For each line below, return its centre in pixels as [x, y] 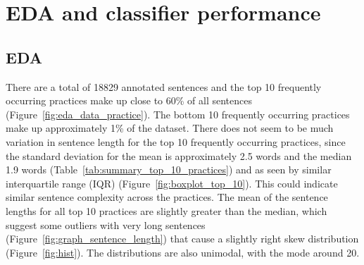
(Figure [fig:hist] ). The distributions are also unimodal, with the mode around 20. [183, 252]
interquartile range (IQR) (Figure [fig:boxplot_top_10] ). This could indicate [172, 183]
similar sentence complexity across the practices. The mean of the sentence [167, 197]
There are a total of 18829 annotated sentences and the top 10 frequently [164, 86]
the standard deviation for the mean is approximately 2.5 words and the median [179, 155]
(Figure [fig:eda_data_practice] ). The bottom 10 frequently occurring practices [178, 114]
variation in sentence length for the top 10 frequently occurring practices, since [176, 141]
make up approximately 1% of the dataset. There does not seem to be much [170, 128]
